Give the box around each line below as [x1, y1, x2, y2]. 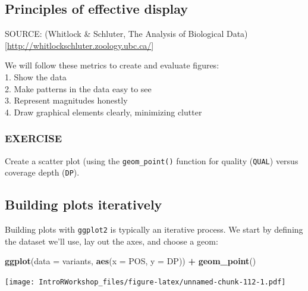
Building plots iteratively [5, 195, 162, 214]
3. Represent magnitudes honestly [5, 94, 128, 107]
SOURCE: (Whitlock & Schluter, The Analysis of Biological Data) [5, 27, 248, 40]
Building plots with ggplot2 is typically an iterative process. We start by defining [5, 223, 303, 236]
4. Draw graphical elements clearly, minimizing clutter [5, 105, 202, 118]
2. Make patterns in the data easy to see [5, 82, 152, 95]
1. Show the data [5, 70, 67, 83]
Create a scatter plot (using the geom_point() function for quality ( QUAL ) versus [5, 154, 298, 167]
